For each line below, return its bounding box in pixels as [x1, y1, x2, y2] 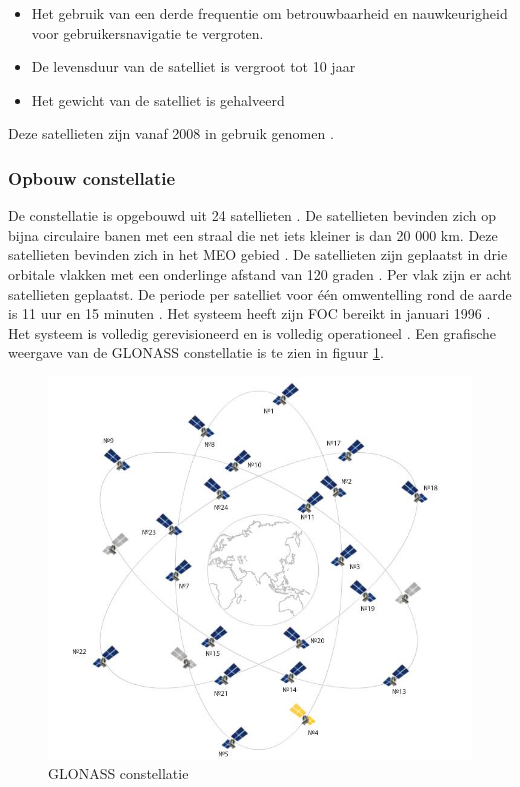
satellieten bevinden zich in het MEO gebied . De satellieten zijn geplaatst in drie [8, 244, 508, 265]
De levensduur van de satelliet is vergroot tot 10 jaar [31, 56, 356, 77]
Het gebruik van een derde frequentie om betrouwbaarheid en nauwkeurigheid [31, 3, 508, 23]
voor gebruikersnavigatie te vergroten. [31, 22, 264, 43]
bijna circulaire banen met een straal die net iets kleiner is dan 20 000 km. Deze [8, 224, 498, 245]
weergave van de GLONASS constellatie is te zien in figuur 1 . [8, 342, 384, 363]
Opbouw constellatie [8, 165, 176, 190]
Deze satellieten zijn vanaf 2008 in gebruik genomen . [8, 123, 334, 144]
